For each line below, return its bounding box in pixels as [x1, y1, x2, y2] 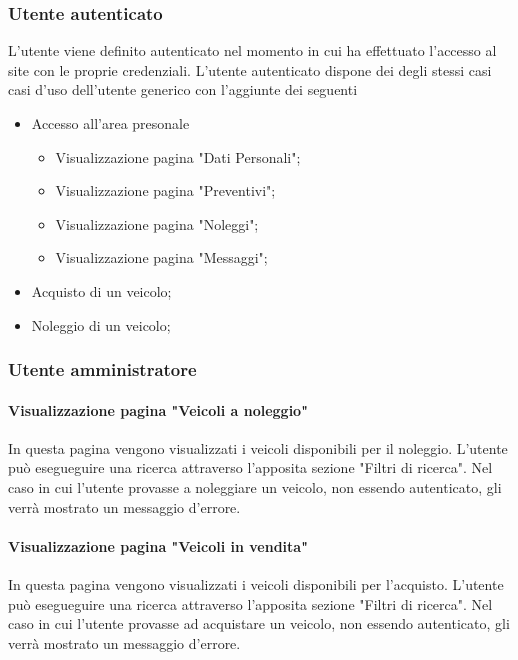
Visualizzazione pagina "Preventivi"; [55, 180, 276, 201]
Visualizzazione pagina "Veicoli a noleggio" [8, 399, 308, 420]
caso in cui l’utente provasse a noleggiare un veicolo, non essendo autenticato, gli [8, 476, 502, 497]
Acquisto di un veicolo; [31, 280, 172, 301]
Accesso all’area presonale [31, 113, 190, 133]
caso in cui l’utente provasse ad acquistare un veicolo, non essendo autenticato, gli [8, 613, 510, 634]
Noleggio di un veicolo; [31, 314, 171, 335]
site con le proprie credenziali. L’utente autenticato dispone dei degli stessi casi [8, 59, 492, 80]
